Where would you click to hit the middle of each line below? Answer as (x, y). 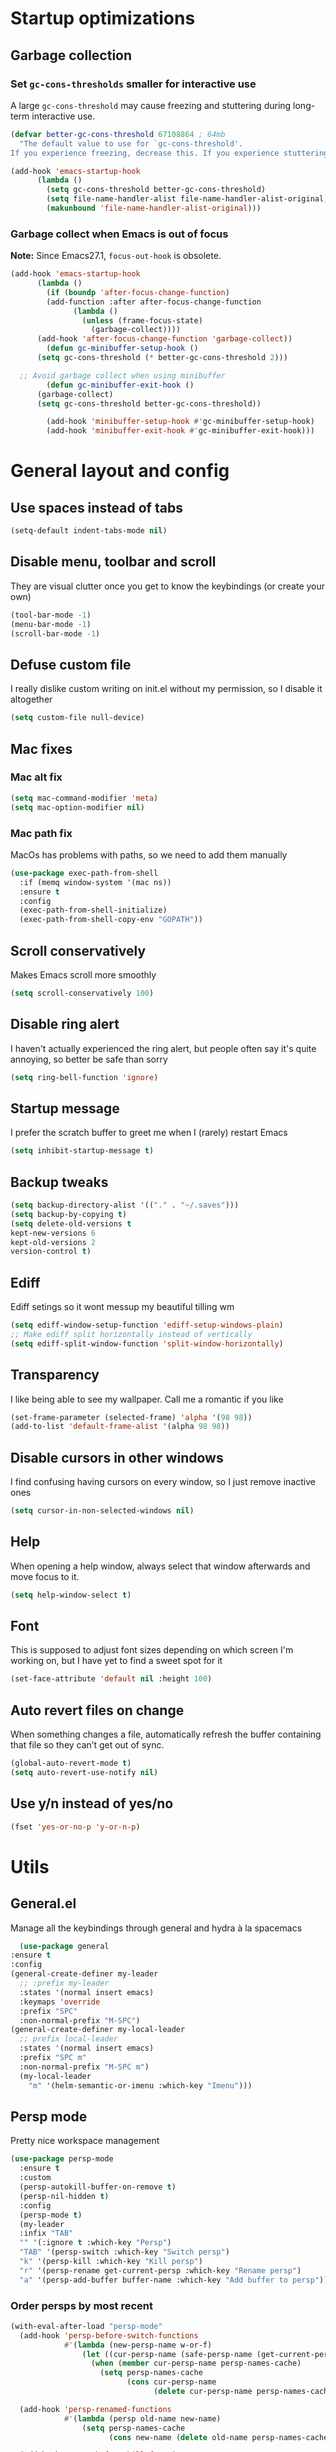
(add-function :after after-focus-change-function (154, 302)
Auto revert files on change (97, 1710)
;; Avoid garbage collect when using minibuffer (122, 375)
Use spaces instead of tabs (96, 507)
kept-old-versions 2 (53, 1242)
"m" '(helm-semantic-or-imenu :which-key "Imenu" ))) (140, 2085)
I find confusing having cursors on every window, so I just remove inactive (163, 1482)
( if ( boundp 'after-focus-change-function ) (138, 292)
